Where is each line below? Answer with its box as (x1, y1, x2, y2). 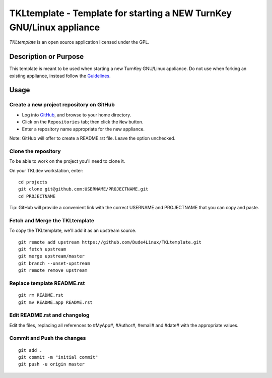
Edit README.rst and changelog (9, 311, 90, 319)
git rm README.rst (18, 292, 64, 298)
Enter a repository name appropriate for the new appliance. (22, 126, 145, 132)
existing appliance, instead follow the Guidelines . (9, 73, 111, 79)
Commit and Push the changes (9, 335, 86, 342)
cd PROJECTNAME (18, 193, 56, 199)
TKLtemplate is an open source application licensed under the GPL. (9, 39, 150, 45)
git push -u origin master (18, 361, 85, 367)
